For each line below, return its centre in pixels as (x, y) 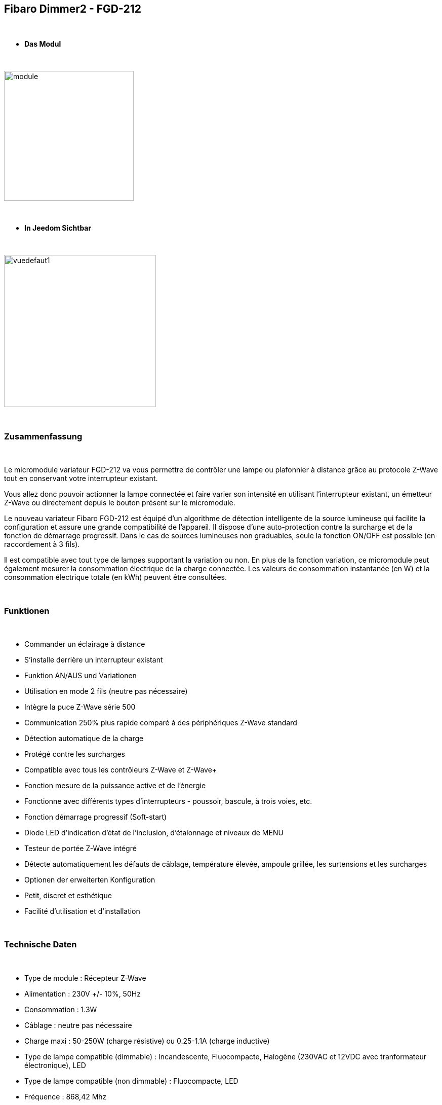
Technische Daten (41, 945)
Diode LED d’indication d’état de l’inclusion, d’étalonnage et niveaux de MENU (154, 832)
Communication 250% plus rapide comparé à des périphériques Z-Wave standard (161, 722)
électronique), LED (55, 1065)
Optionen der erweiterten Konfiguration (90, 879)
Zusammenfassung (43, 436)
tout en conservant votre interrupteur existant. (81, 478)
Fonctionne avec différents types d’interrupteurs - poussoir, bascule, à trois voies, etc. (168, 801)
